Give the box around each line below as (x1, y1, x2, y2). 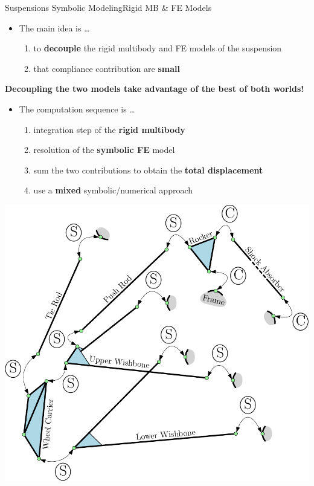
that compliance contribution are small (33, 62, 180, 74)
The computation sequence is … (19, 102, 135, 115)
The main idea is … (19, 21, 90, 34)
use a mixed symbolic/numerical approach (33, 184, 193, 196)
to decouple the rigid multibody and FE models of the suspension (33, 42, 282, 54)
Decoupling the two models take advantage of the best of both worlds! (5, 82, 304, 95)
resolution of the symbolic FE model (33, 143, 175, 156)
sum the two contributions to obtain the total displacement (33, 163, 263, 176)
